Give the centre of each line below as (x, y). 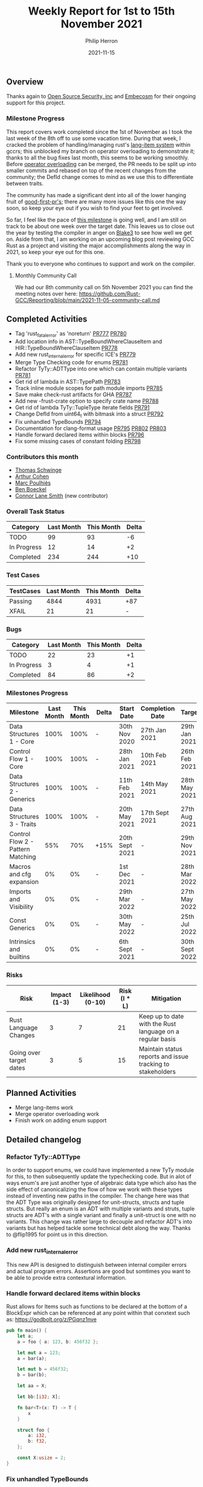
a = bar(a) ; (32, 1358)
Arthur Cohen (32, 477)
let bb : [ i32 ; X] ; (39, 1397)
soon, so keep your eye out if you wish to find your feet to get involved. (95, 208)
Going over (25, 1052)
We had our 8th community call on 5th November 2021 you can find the (104, 287)
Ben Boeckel (31, 489)
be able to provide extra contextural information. (66, 1277)
